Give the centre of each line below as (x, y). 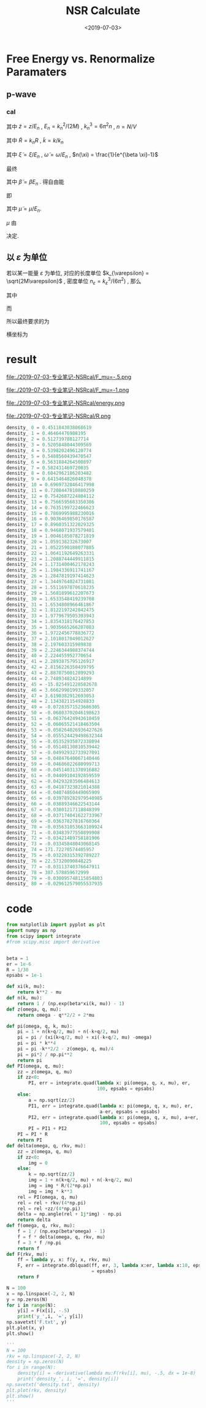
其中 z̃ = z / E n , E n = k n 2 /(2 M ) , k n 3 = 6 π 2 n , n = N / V (71, 127)
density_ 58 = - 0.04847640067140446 (53, 759)
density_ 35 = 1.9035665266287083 (51, 627)
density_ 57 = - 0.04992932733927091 (53, 753)
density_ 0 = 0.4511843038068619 (49, 428)
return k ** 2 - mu (40, 992)
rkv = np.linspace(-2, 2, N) (44, 1356)
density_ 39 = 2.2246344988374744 (51, 650)
